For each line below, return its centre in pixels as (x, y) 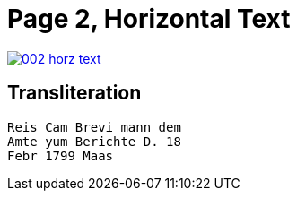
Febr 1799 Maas (61, 155)
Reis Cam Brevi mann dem (94, 127)
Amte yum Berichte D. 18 (94, 141)
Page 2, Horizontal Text (149, 19)
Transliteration (74, 93)
